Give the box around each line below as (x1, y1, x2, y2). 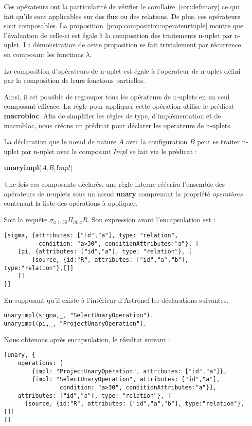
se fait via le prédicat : (129, 146, 197, 156)
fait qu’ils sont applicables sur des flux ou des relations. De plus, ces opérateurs (4, 11, 240, 21)
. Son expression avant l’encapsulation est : (87, 214, 216, 224)
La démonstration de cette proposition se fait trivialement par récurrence (23, 39, 241, 50)
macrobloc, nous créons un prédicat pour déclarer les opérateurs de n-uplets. (4, 120, 232, 130)
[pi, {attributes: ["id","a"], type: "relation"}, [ (18, 248, 192, 255)
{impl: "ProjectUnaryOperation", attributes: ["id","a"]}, (32, 368, 227, 375)
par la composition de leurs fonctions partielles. (4, 75, 145, 85)
